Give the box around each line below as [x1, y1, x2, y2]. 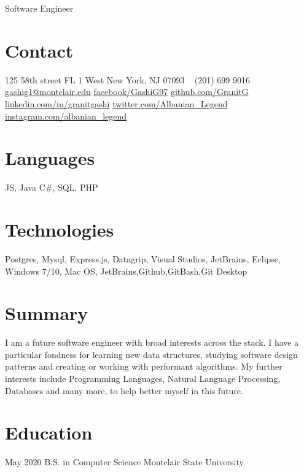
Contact [5, 37, 74, 63]
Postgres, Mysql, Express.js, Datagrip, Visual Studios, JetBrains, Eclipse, [5, 252, 281, 265]
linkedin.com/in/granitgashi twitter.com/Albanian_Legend [5, 97, 228, 110]
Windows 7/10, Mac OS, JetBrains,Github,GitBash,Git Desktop [5, 264, 247, 277]
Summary [5, 300, 88, 325]
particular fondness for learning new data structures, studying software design [5, 348, 298, 360]
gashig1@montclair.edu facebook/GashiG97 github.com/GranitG [5, 85, 249, 98]
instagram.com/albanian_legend [5, 109, 127, 122]
